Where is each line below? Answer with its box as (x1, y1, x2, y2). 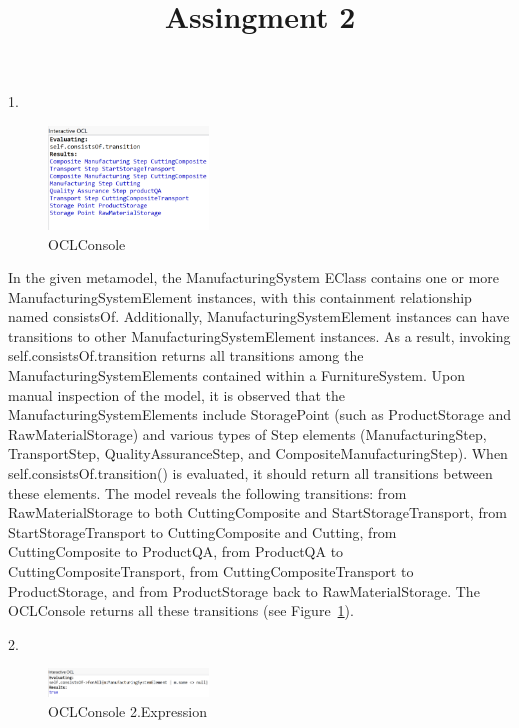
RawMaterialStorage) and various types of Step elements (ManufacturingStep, (8, 423, 487, 444)
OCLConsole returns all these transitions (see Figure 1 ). (8, 600, 354, 621)
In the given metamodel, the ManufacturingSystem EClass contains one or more (8, 267, 499, 288)
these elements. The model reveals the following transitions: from (8, 482, 407, 503)
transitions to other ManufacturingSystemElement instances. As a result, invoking (8, 325, 511, 346)
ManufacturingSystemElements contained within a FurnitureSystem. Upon (8, 365, 465, 386)
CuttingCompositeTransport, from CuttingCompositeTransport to (8, 561, 414, 582)
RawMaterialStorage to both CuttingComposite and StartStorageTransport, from (8, 502, 507, 523)
